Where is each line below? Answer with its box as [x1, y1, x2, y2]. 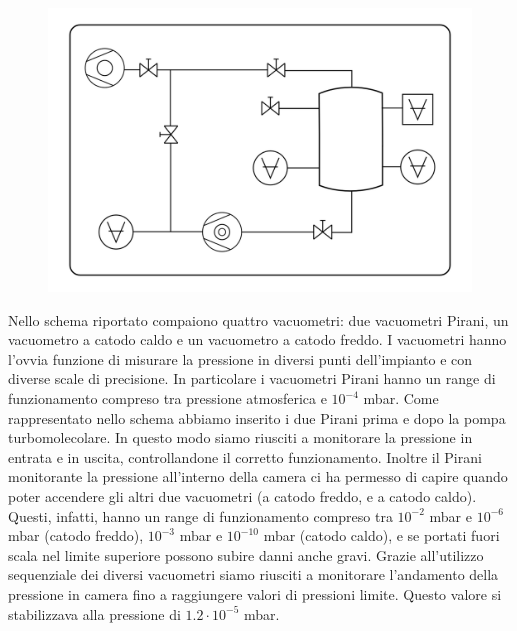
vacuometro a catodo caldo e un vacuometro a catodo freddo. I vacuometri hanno [8, 329, 507, 350]
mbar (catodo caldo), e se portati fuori [263, 525, 500, 546]
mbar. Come [363, 388, 439, 409]
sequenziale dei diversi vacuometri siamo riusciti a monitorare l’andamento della [8, 564, 499, 585]
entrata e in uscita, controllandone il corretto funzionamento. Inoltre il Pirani [8, 446, 482, 467]
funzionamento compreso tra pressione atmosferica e [8, 388, 327, 409]
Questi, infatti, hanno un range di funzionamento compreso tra [8, 505, 393, 526]
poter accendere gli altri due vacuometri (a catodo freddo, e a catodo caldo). [8, 485, 477, 506]
